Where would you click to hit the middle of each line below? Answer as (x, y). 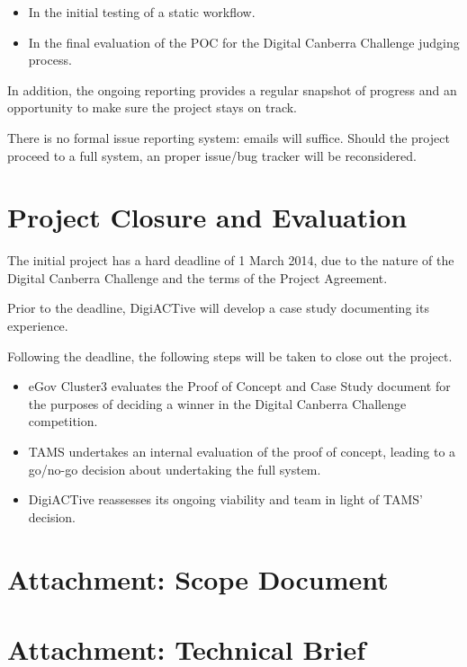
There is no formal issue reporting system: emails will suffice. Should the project (229, 137)
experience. (38, 326)
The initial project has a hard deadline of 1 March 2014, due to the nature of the (231, 260)
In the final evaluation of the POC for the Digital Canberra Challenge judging (244, 42)
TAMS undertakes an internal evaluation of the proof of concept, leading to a (242, 452)
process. (50, 60)
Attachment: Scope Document (198, 578)
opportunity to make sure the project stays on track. (152, 107)
